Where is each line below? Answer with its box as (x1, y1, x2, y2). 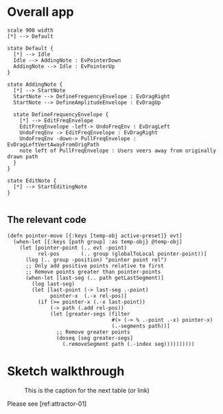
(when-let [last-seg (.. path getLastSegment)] (25, 274, 165, 281)
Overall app (7, 4, 74, 20)
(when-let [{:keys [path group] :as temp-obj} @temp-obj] (13, 238, 183, 245)
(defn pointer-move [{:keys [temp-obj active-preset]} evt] (7, 232, 183, 239)
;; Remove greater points (56, 328, 130, 336)
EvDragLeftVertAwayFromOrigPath (7, 141, 99, 148)
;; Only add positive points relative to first (25, 262, 165, 269)
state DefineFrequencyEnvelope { (13, 111, 109, 118)
